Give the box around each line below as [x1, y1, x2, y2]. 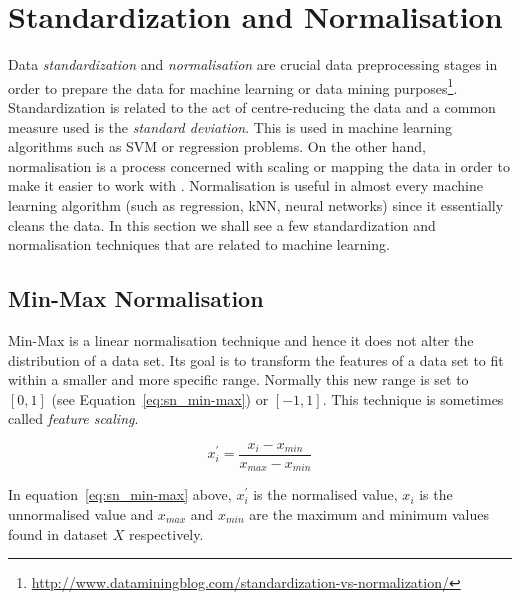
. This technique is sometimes [322, 388, 504, 409]
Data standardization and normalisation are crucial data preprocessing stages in [8, 54, 498, 75]
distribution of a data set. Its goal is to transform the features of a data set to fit [8, 349, 504, 370]
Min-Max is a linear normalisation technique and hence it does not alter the [8, 329, 474, 350]
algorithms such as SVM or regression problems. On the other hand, [8, 136, 426, 157]
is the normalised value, [253, 484, 398, 505]
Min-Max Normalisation [8, 283, 264, 314]
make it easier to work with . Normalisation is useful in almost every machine [8, 175, 483, 196]
